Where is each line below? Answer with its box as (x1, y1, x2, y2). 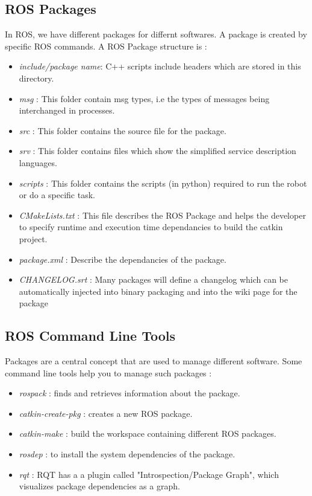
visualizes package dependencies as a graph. (19, 480, 180, 492)
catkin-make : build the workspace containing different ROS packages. (19, 427, 276, 440)
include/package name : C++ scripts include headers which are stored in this (19, 60, 301, 72)
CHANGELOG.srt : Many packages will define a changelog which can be (19, 273, 289, 286)
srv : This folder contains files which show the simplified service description (19, 144, 296, 157)
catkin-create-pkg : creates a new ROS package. (19, 407, 193, 419)
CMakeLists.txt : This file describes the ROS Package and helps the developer (19, 208, 306, 221)
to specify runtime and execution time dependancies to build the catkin (19, 221, 283, 233)
